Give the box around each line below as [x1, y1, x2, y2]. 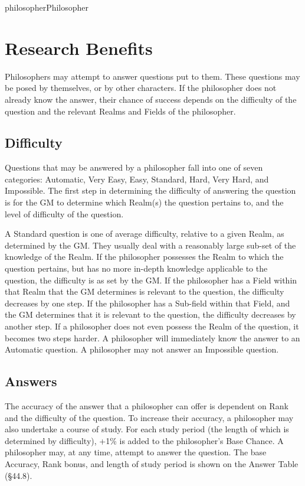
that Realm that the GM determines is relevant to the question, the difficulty [5, 285, 284, 298]
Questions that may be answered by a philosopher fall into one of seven [5, 161, 263, 174]
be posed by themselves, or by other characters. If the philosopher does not [5, 81, 277, 94]
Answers [5, 372, 57, 390]
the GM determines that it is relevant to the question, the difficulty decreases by [5, 308, 296, 321]
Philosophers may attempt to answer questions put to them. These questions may [5, 70, 300, 82]
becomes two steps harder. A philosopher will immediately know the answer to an [5, 331, 300, 344]
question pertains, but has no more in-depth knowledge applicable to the [5, 262, 268, 275]
